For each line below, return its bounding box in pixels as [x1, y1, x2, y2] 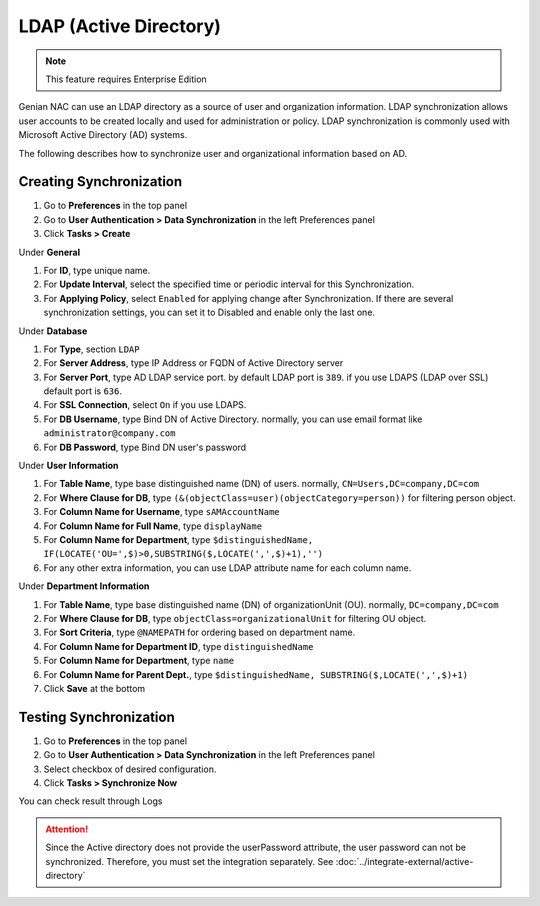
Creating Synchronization [18, 173, 183, 190]
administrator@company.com [43, 428, 176, 439]
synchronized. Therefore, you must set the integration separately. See [45, 855, 334, 867]
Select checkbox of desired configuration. [43, 763, 217, 775]
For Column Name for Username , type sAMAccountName [43, 506, 280, 518]
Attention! [45, 823, 89, 835]
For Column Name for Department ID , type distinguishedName [43, 640, 314, 652]
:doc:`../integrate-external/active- [335, 855, 474, 867]
